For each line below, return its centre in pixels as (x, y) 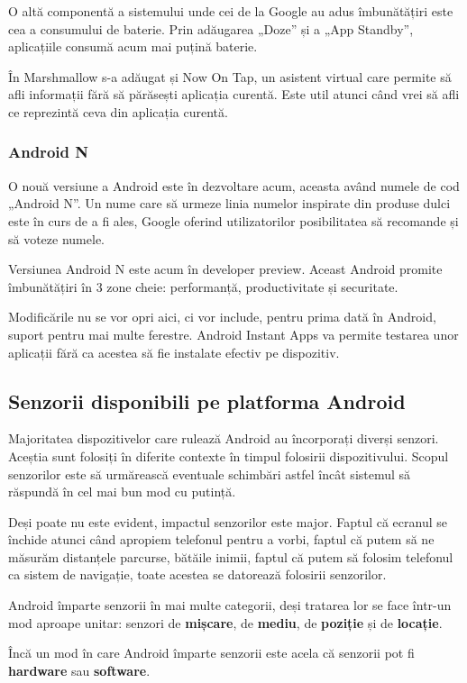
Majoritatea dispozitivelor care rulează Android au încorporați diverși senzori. (224, 438)
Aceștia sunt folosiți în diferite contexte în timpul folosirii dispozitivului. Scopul (229, 455)
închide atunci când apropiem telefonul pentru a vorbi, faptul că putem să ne (221, 539)
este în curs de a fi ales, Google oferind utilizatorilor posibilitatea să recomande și (233, 220)
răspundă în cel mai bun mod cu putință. (122, 492)
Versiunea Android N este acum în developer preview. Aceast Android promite (225, 269)
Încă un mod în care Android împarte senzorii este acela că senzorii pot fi (211, 653)
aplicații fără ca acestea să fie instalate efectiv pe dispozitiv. (174, 352)
